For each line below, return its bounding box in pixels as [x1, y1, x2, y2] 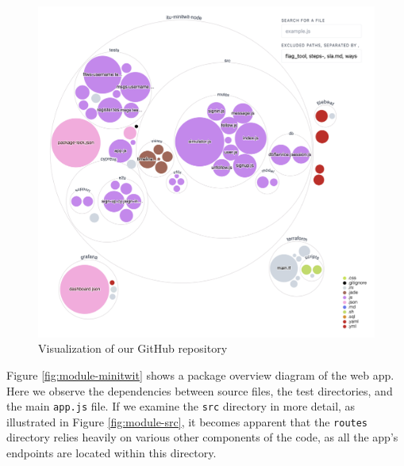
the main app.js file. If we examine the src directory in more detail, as [6, 398, 356, 414]
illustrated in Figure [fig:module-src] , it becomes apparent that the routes [6, 413, 368, 430]
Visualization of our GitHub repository [38, 340, 228, 357]
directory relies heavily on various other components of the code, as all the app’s [6, 429, 398, 445]
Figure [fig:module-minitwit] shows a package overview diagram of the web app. [6, 366, 394, 383]
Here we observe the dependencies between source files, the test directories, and [6, 382, 393, 399]
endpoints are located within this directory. [6, 445, 217, 461]
